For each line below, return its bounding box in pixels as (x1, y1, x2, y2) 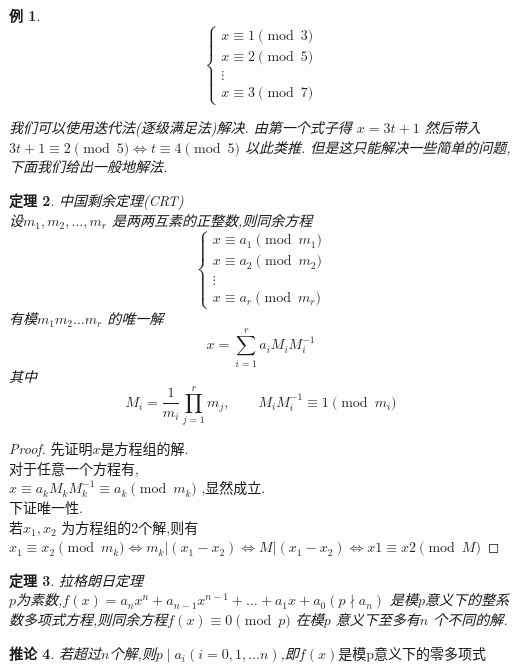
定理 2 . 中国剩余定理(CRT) (9, 190, 184, 210)
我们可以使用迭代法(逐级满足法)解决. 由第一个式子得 (9, 117, 352, 138)
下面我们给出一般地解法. (9, 156, 168, 177)
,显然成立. (201, 477, 266, 498)
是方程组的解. (100, 438, 189, 459)
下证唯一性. (9, 497, 83, 518)
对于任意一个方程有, (9, 457, 139, 478)
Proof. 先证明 (9, 438, 93, 459)
